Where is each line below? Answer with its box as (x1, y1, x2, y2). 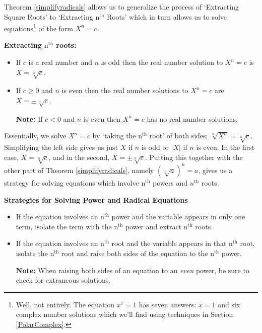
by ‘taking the (92, 130, 136, 141)
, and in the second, (48, 151, 110, 162)
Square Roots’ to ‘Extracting (4, 11, 93, 22)
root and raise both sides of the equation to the (61, 247, 208, 258)
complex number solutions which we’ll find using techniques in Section (16, 309, 233, 319)
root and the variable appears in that (111, 238, 227, 248)
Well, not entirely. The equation (16, 299, 115, 309)
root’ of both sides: (149, 130, 208, 141)
